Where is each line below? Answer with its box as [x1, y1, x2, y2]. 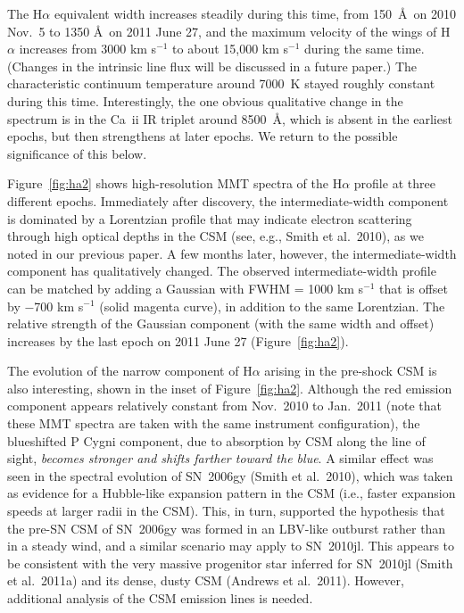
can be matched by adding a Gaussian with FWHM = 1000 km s [7, 278, 364, 297]
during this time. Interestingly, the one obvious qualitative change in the [7, 91, 403, 110]
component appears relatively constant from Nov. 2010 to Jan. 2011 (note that [7, 396, 442, 415]
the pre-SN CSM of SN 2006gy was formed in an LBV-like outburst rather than [7, 518, 446, 537]
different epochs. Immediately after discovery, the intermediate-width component [7, 191, 449, 210]
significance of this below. [7, 144, 147, 162]
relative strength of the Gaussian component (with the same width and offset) [7, 314, 435, 333]
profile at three [353, 174, 435, 193]
